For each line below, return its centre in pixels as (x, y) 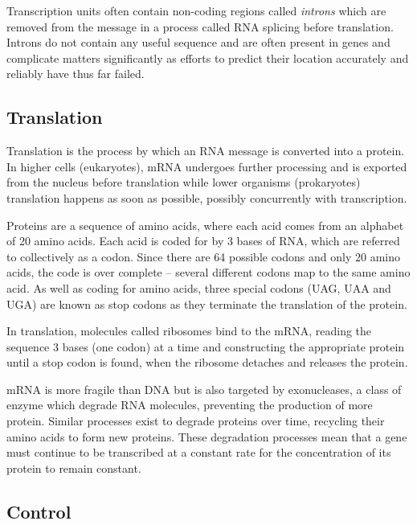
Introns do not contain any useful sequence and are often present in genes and (198, 42)
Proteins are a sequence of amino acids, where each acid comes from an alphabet (205, 225)
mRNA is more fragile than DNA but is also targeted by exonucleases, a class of (204, 389)
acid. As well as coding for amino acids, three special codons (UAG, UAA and (199, 287)
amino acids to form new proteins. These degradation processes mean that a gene (207, 436)
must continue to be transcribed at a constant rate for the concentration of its (199, 452)
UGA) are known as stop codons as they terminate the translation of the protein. (207, 304)
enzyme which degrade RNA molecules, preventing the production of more (190, 405)
